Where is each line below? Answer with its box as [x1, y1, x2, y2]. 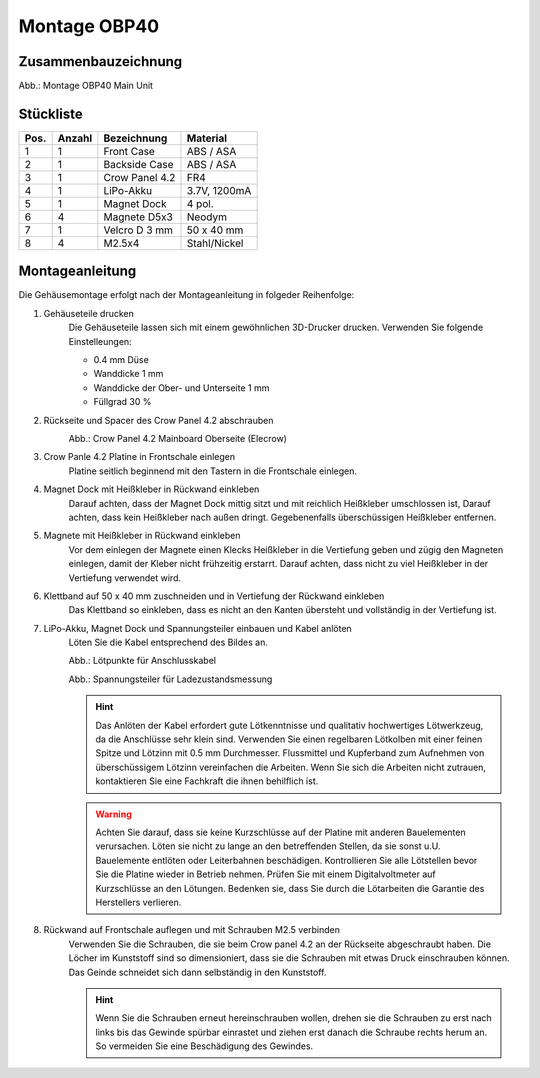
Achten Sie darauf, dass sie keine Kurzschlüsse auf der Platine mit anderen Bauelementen [95, 826, 466, 838]
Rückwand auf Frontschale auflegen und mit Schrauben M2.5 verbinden [43, 924, 340, 936]
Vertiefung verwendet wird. [68, 571, 182, 584]
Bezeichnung [103, 131, 168, 145]
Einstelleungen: [68, 335, 132, 347]
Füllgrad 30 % [93, 396, 152, 408]
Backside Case [103, 157, 174, 171]
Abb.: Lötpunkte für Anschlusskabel [68, 655, 217, 667]
